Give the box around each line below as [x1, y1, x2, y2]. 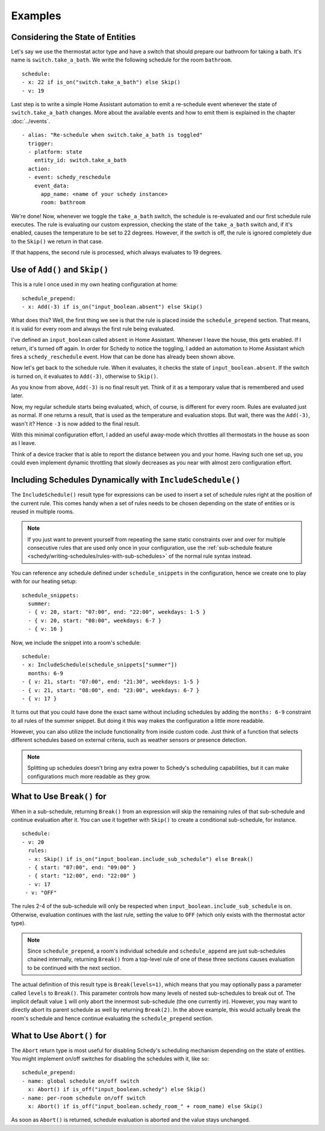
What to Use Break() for [11, 792, 107, 802]
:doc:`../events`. [11, 118, 51, 125]
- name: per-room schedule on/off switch [22, 1094, 146, 1101]
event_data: [34, 182, 70, 189]
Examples [11, 9, 61, 22]
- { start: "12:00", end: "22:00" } [28, 872, 137, 880]
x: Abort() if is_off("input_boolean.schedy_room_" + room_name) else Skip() [28, 1103, 263, 1110]
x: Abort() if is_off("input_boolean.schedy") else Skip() [28, 1086, 206, 1093]
